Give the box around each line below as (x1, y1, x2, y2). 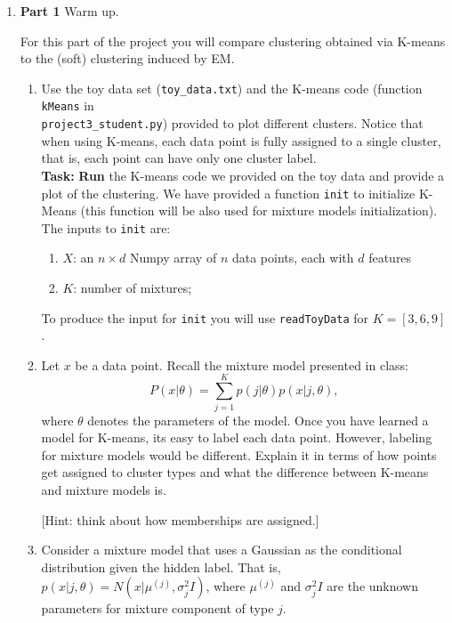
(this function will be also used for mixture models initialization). (80, 201, 438, 220)
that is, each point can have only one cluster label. (41, 149, 317, 167)
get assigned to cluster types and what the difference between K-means (41, 463, 429, 481)
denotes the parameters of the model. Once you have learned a (87, 410, 429, 429)
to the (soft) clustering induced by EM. (20, 49, 235, 68)
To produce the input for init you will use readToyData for (41, 308, 368, 327)
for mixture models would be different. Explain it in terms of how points (41, 445, 437, 464)
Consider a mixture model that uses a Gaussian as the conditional (41, 540, 402, 559)
